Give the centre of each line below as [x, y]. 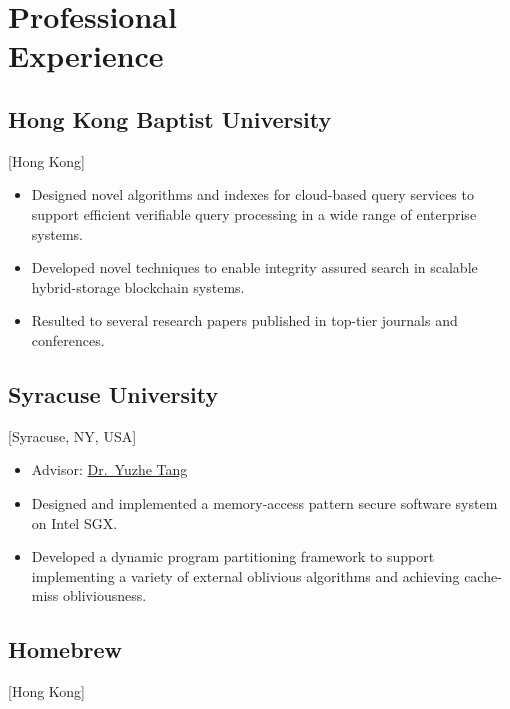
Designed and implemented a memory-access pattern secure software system [264, 502]
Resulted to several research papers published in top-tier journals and [244, 320]
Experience [86, 55]
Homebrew [65, 649]
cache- [483, 575]
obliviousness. [105, 595]
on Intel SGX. [74, 522]
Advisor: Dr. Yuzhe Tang [109, 469]
